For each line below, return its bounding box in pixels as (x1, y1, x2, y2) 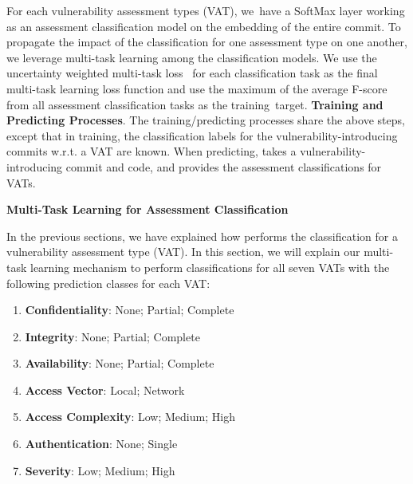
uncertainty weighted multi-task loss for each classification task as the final (6, 65, 378, 81)
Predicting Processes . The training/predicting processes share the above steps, (6, 112, 405, 128)
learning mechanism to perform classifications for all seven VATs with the (30, 258, 390, 275)
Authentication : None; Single (25, 435, 178, 452)
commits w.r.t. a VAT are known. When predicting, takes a (6, 143, 297, 159)
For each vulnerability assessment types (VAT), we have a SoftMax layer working (6, 2, 405, 18)
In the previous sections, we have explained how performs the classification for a (6, 227, 398, 244)
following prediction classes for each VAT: (6, 274, 210, 291)
